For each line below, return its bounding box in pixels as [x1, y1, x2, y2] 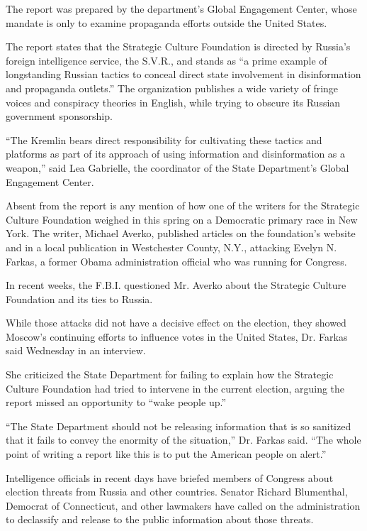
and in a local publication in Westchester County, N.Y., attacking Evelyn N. [6, 239, 337, 254]
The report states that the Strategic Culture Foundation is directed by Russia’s [6, 39, 351, 54]
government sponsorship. [6, 109, 113, 124]
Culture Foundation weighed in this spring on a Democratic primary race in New [6, 212, 358, 226]
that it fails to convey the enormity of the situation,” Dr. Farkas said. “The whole [6, 432, 361, 447]
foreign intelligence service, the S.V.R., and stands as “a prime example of [6, 53, 327, 67]
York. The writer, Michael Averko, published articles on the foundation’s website [6, 226, 356, 241]
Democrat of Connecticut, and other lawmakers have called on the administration [6, 498, 361, 513]
